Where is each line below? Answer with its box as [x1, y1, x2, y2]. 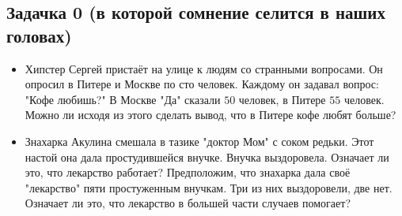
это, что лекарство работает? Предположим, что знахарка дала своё [25, 164, 351, 181]
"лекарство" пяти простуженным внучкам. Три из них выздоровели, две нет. [25, 179, 393, 196]
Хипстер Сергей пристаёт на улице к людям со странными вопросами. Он [25, 60, 383, 76]
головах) [6, 23, 72, 47]
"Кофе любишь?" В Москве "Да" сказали [25, 91, 221, 107]
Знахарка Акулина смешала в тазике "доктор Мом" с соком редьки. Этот [25, 132, 374, 149]
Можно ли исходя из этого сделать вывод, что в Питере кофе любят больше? [25, 106, 396, 123]
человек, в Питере [238, 91, 326, 107]
